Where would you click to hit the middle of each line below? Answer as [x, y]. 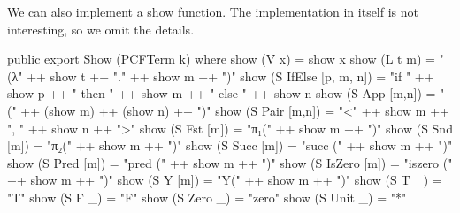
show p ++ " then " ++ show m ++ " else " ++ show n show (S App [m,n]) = [222, 93]
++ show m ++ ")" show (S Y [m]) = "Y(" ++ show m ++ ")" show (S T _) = [225, 180]
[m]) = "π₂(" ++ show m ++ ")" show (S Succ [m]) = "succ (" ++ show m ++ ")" [230, 145]
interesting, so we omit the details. [101, 29]
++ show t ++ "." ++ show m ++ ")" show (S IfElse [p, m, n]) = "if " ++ [230, 76]
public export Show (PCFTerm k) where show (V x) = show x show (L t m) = [221, 59]
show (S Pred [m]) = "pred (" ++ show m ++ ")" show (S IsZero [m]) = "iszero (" [230, 162]
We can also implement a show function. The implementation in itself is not [213, 11]
